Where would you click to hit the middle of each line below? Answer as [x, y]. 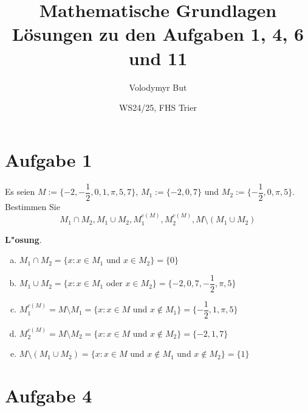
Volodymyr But [158, 87]
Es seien [20, 191]
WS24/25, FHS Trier [158, 107]
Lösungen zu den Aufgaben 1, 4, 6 [158, 34]
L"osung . [23, 239]
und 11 [158, 58]
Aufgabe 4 [49, 395]
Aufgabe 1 [49, 159]
